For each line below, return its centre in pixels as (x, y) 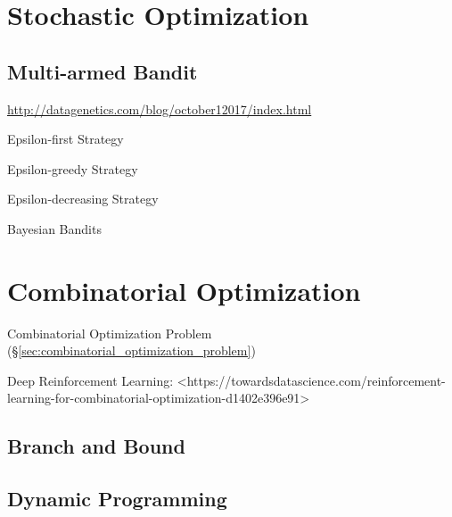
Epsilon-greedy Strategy (73, 168)
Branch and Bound (96, 446)
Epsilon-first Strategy (66, 139)
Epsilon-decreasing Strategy (83, 199)
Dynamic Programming (117, 499)
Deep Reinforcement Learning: (90, 380)
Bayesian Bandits (54, 228)
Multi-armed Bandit (103, 71)
